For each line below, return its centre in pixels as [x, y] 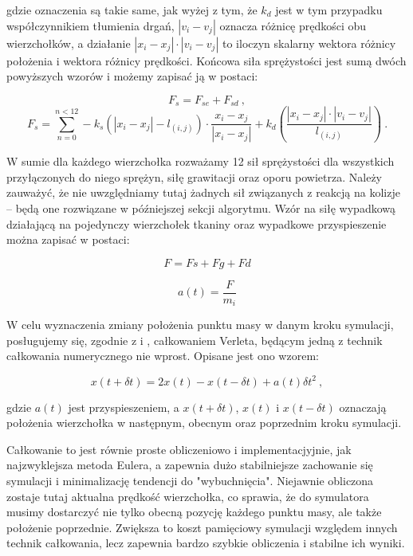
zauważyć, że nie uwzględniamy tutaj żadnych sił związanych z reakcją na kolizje [203, 192]
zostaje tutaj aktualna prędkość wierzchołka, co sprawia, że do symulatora [188, 496]
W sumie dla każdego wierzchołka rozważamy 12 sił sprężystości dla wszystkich [201, 161]
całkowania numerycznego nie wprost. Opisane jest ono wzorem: [163, 356]
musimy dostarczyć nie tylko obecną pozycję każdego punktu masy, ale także [194, 512]
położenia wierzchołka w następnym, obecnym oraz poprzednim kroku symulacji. [204, 423]
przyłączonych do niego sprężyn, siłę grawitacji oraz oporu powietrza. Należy [195, 176]
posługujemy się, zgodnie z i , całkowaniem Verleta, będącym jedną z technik [195, 340]
